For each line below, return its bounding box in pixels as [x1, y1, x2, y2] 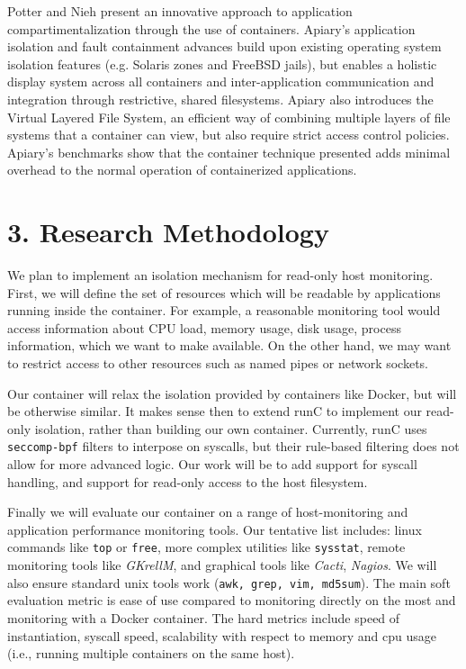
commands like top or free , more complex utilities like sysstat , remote [7, 538, 406, 556]
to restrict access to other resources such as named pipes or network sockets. [7, 354, 428, 373]
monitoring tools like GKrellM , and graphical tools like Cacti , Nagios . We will [7, 556, 437, 574]
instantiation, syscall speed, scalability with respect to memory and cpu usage [7, 626, 436, 645]
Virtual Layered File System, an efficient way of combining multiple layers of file [7, 107, 451, 126]
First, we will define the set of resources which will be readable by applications [7, 283, 441, 302]
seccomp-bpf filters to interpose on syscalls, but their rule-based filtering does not [7, 437, 460, 456]
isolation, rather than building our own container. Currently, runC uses [34, 419, 427, 438]
